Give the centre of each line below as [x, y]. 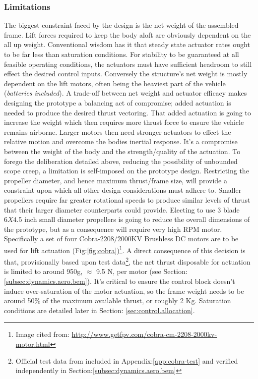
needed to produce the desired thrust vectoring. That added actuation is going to [128, 112]
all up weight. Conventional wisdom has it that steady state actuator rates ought [127, 44]
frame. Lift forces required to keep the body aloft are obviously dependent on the [128, 34]
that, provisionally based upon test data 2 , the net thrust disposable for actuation [127, 261]
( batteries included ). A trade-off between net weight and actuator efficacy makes [126, 93]
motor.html [33, 344]
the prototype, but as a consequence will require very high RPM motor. [113, 229]
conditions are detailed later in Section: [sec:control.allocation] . [99, 310]
